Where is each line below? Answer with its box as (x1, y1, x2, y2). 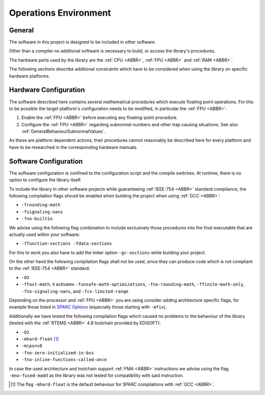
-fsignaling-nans (21, 209, 63, 215)
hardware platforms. (9, 73, 50, 79)
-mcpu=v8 (21, 343, 43, 349)
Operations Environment (9, 7, 111, 18)
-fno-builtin (21, 216, 53, 222)
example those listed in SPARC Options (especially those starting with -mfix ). (9, 304, 167, 310)
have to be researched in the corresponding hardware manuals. (9, 144, 138, 150)
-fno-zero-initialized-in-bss (21, 350, 94, 356)
